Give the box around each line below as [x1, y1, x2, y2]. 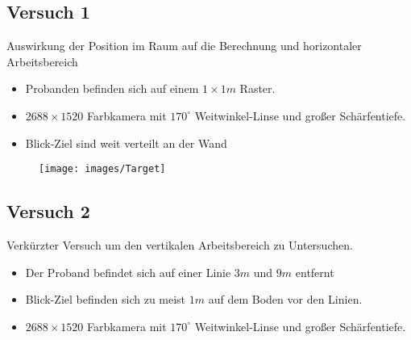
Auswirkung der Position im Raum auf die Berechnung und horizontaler [6, 37, 362, 54]
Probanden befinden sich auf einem [25, 80, 199, 97]
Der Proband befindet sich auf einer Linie [25, 263, 231, 280]
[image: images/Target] [39, 163, 166, 175]
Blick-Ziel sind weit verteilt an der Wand [25, 134, 227, 151]
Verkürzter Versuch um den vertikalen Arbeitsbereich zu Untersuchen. [6, 237, 353, 254]
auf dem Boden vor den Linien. [208, 291, 363, 308]
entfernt [295, 263, 334, 280]
